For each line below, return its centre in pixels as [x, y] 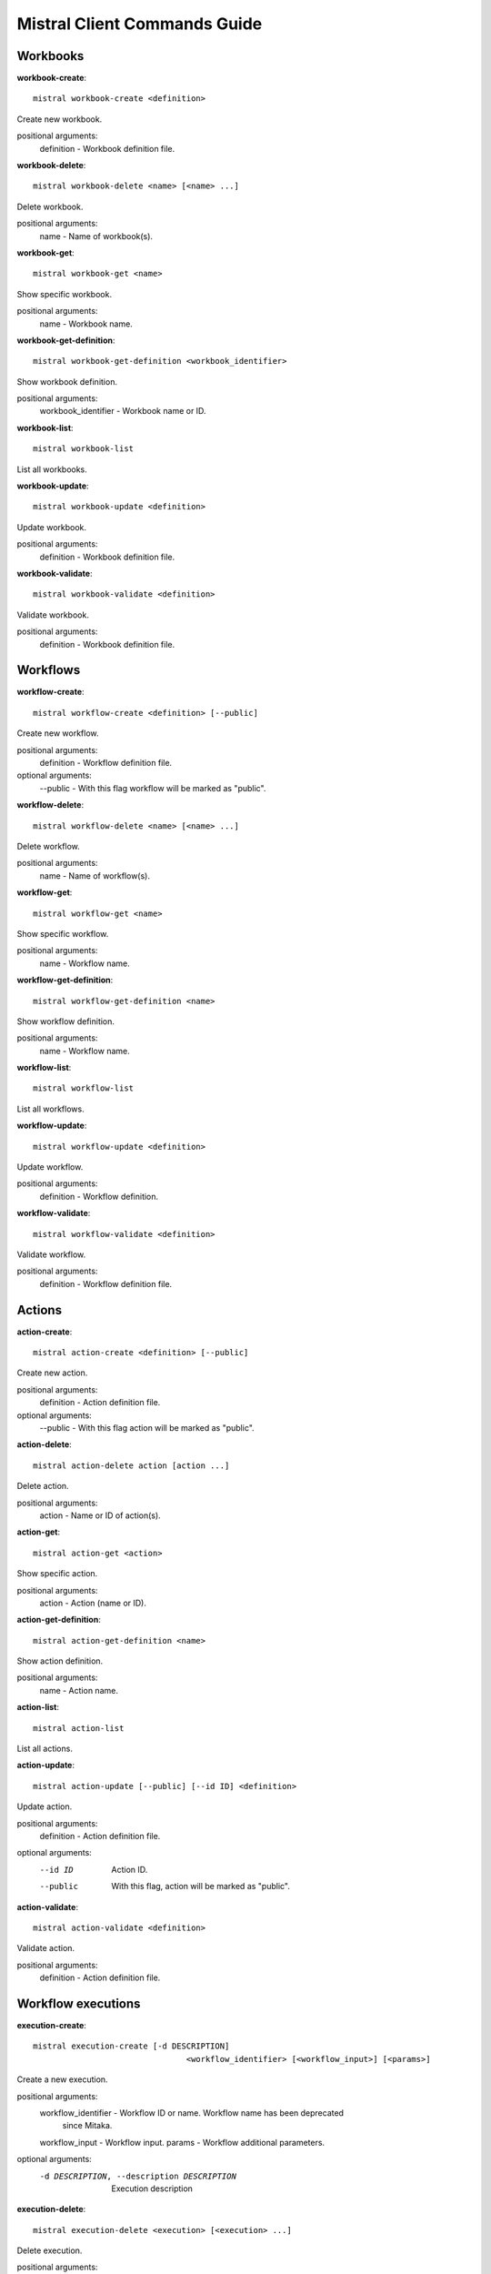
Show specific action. [57, 1574]
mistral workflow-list [84, 1088]
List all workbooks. [52, 469]
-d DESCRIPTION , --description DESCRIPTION [138, 2176]
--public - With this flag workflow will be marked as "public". [153, 788]
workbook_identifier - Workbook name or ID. [123, 411]
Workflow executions [79, 2003]
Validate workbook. [53, 615]
